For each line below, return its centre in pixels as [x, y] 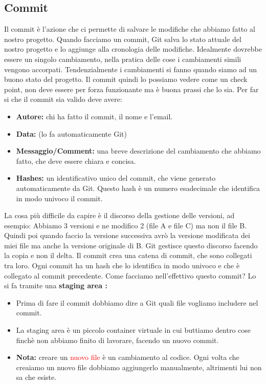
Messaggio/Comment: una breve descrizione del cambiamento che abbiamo [138, 151]
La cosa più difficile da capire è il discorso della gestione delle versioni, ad [119, 215]
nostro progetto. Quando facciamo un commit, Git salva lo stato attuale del [123, 39]
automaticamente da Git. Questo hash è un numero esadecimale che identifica [138, 188]
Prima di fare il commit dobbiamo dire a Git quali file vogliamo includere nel [137, 302]
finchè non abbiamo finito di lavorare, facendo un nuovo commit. [117, 340]
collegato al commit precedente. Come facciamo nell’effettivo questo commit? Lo [130, 275]
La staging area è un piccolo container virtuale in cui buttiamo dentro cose [134, 330]
